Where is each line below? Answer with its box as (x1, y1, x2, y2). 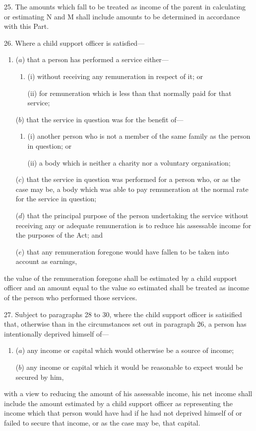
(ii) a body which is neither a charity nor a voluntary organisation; (27, 157, 231, 168)
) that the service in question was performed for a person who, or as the (21, 174, 241, 184)
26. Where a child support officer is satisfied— (4, 37, 145, 48)
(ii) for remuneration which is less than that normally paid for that (27, 87, 232, 98)
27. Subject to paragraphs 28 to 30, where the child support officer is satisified (4, 309, 242, 319)
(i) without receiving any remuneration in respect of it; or (27, 71, 203, 81)
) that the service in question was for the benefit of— (21, 114, 184, 124)
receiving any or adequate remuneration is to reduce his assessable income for (15, 220, 252, 230)
